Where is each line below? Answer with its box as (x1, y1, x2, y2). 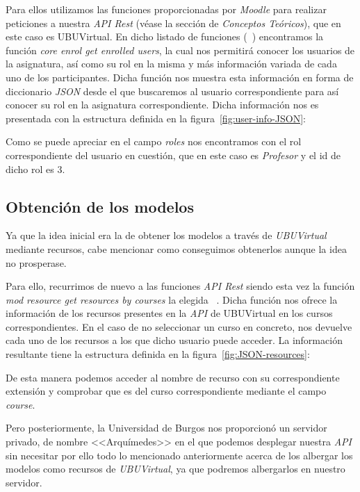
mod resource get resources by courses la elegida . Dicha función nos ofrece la (6, 292, 338, 306)
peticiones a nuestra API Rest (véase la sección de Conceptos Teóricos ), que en (6, 15, 341, 30)
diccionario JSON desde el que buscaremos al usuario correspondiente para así (6, 83, 339, 98)
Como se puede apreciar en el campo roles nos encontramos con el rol (6, 134, 302, 149)
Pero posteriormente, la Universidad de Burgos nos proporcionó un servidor (6, 420, 327, 435)
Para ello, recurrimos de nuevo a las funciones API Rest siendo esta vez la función (6, 279, 355, 293)
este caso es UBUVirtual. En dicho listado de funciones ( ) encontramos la (6, 29, 324, 44)
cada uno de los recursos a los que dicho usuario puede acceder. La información (6, 333, 343, 347)
